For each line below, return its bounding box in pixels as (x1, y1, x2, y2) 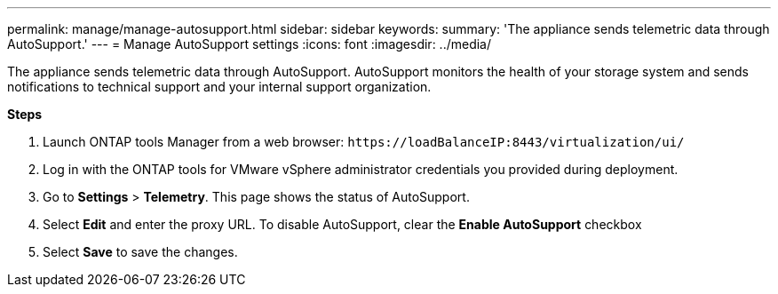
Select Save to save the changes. (43, 244, 238, 259)
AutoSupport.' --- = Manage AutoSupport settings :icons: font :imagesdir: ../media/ (7, 36, 492, 52)
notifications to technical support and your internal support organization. (7, 79, 432, 94)
